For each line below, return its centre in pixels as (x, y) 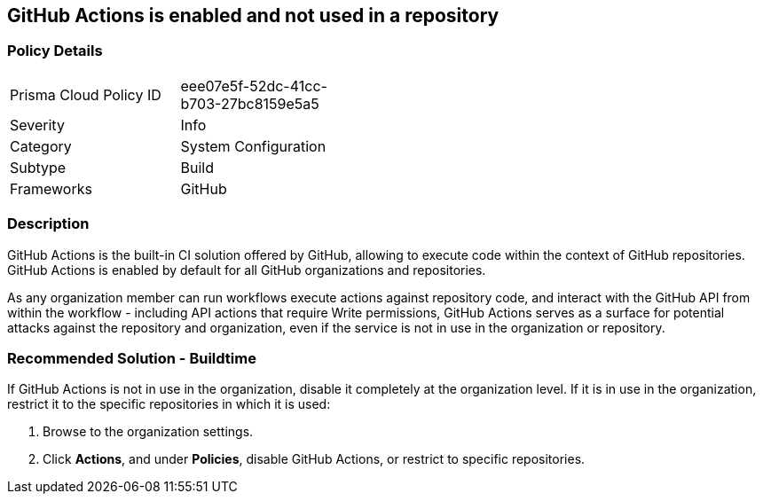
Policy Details (55, 51)
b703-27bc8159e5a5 (250, 103)
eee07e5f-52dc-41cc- (254, 86)
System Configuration (253, 146)
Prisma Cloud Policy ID (86, 94)
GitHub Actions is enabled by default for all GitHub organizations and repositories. (247, 270)
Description (48, 224)
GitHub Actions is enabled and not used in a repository (253, 16)
